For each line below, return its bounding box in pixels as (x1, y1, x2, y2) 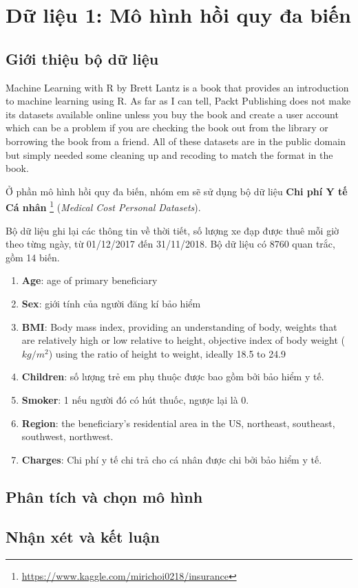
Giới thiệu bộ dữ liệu (6, 47, 159, 69)
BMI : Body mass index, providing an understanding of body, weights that (21, 319, 337, 334)
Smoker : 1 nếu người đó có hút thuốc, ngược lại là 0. (21, 392, 249, 406)
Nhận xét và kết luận (6, 526, 160, 547)
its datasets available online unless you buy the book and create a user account (6, 107, 339, 121)
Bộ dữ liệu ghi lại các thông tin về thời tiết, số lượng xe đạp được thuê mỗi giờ (6, 223, 339, 237)
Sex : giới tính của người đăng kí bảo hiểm (21, 296, 201, 310)
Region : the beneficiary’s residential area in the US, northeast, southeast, (21, 415, 335, 430)
